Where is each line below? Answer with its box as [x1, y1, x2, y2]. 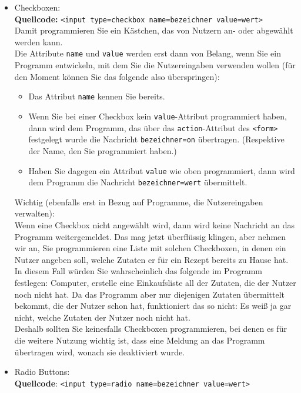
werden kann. [14, 35, 63, 48]
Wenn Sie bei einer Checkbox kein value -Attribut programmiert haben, [28, 109, 287, 122]
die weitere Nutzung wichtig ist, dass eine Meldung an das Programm [14, 334, 265, 346]
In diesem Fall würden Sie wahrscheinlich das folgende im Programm [14, 265, 262, 277]
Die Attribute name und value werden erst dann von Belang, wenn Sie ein [14, 47, 281, 59]
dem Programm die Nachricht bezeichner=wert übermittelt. [28, 176, 248, 188]
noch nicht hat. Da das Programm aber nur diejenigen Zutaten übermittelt [14, 288, 285, 300]
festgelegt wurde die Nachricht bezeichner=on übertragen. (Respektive [28, 133, 285, 145]
